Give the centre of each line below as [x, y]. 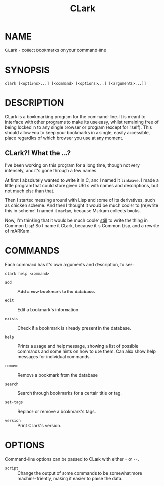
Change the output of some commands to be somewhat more [80, 473]
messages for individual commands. [54, 356]
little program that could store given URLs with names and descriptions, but [82, 185]
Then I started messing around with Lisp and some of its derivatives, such [80, 200]
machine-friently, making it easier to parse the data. [70, 478]
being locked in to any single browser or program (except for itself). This [79, 127]
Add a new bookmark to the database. [56, 291]
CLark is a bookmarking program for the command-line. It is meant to [75, 116]
